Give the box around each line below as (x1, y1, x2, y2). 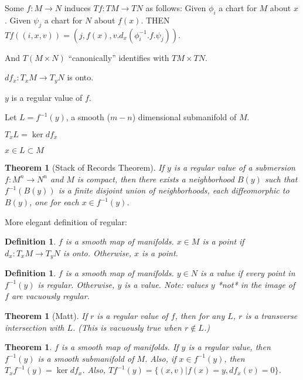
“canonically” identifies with (68, 51, 169, 63)
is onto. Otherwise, (63, 246, 131, 259)
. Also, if (145, 352, 176, 364)
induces (64, 2, 91, 13)
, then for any (175, 310, 225, 322)
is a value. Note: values (124, 278, 208, 290)
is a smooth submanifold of (38, 352, 134, 364)
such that (264, 172, 298, 185)
